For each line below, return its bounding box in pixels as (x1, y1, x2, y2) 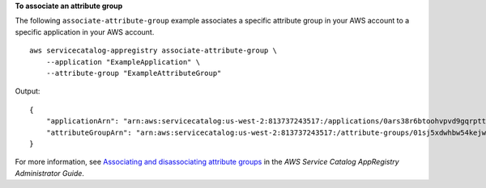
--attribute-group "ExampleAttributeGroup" (45, 69, 222, 77)
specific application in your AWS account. (15, 27, 155, 36)
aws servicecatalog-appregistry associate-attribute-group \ (29, 46, 277, 56)
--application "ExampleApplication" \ (45, 57, 201, 66)
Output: (15, 86, 40, 96)
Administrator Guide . (15, 168, 85, 178)
